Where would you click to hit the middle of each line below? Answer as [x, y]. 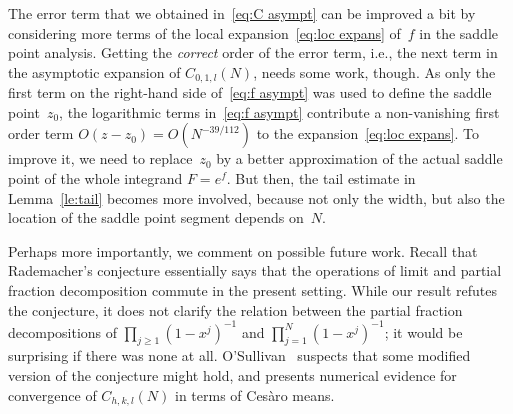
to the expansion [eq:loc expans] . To [367, 133]
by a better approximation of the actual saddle [359, 158]
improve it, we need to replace [100, 158]
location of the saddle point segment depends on [156, 217]
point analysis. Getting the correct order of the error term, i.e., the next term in [253, 52]
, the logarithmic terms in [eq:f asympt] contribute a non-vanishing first [279, 111]
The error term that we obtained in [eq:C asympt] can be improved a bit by [242, 13]
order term [41, 133]
